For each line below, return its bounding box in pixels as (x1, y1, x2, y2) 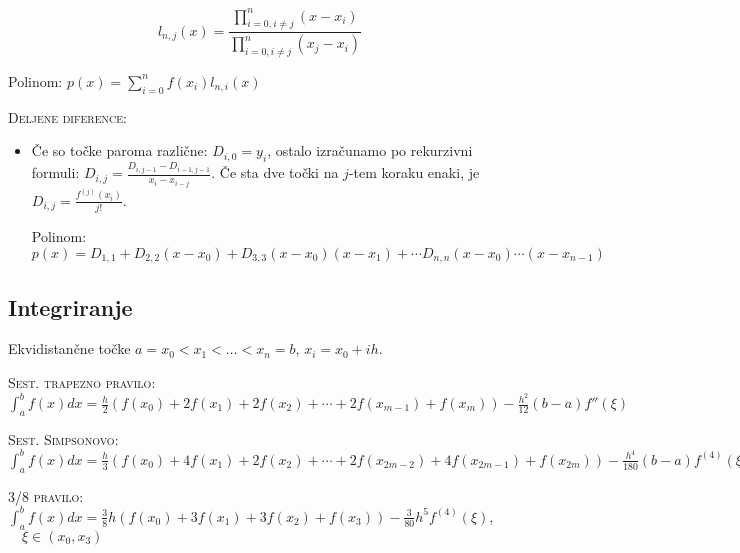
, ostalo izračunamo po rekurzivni (267, 140, 473, 161)
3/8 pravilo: (8, 485, 84, 506)
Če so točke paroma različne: (31, 140, 208, 161)
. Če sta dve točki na (211, 162, 339, 183)
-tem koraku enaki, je (348, 162, 480, 183)
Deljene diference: (8, 106, 127, 127)
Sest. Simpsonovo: (8, 428, 119, 449)
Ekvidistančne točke (8, 338, 131, 359)
